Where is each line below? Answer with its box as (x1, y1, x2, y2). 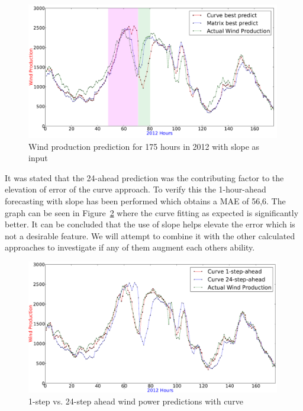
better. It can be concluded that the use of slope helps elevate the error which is (5, 218, 295, 230)
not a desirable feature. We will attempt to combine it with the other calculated (5, 229, 295, 242)
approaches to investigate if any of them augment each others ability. (5, 241, 255, 253)
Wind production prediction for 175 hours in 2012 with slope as (28, 140, 260, 152)
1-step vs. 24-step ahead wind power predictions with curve (28, 394, 243, 407)
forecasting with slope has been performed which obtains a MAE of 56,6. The (5, 195, 286, 207)
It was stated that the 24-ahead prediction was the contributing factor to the (5, 171, 284, 184)
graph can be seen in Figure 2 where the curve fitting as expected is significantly (5, 206, 299, 219)
